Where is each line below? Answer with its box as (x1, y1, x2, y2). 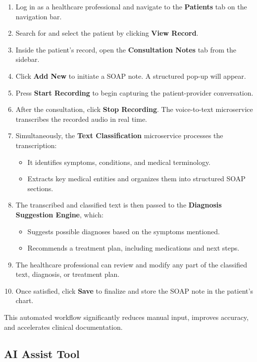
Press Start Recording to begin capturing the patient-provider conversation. (15, 87, 254, 98)
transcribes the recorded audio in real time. (15, 113, 147, 124)
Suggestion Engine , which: (15, 209, 103, 219)
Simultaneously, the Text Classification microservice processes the (15, 130, 223, 141)
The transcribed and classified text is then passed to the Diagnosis (15, 200, 222, 210)
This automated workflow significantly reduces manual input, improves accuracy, (4, 312, 249, 322)
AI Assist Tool (4, 346, 80, 361)
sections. (27, 183, 53, 193)
